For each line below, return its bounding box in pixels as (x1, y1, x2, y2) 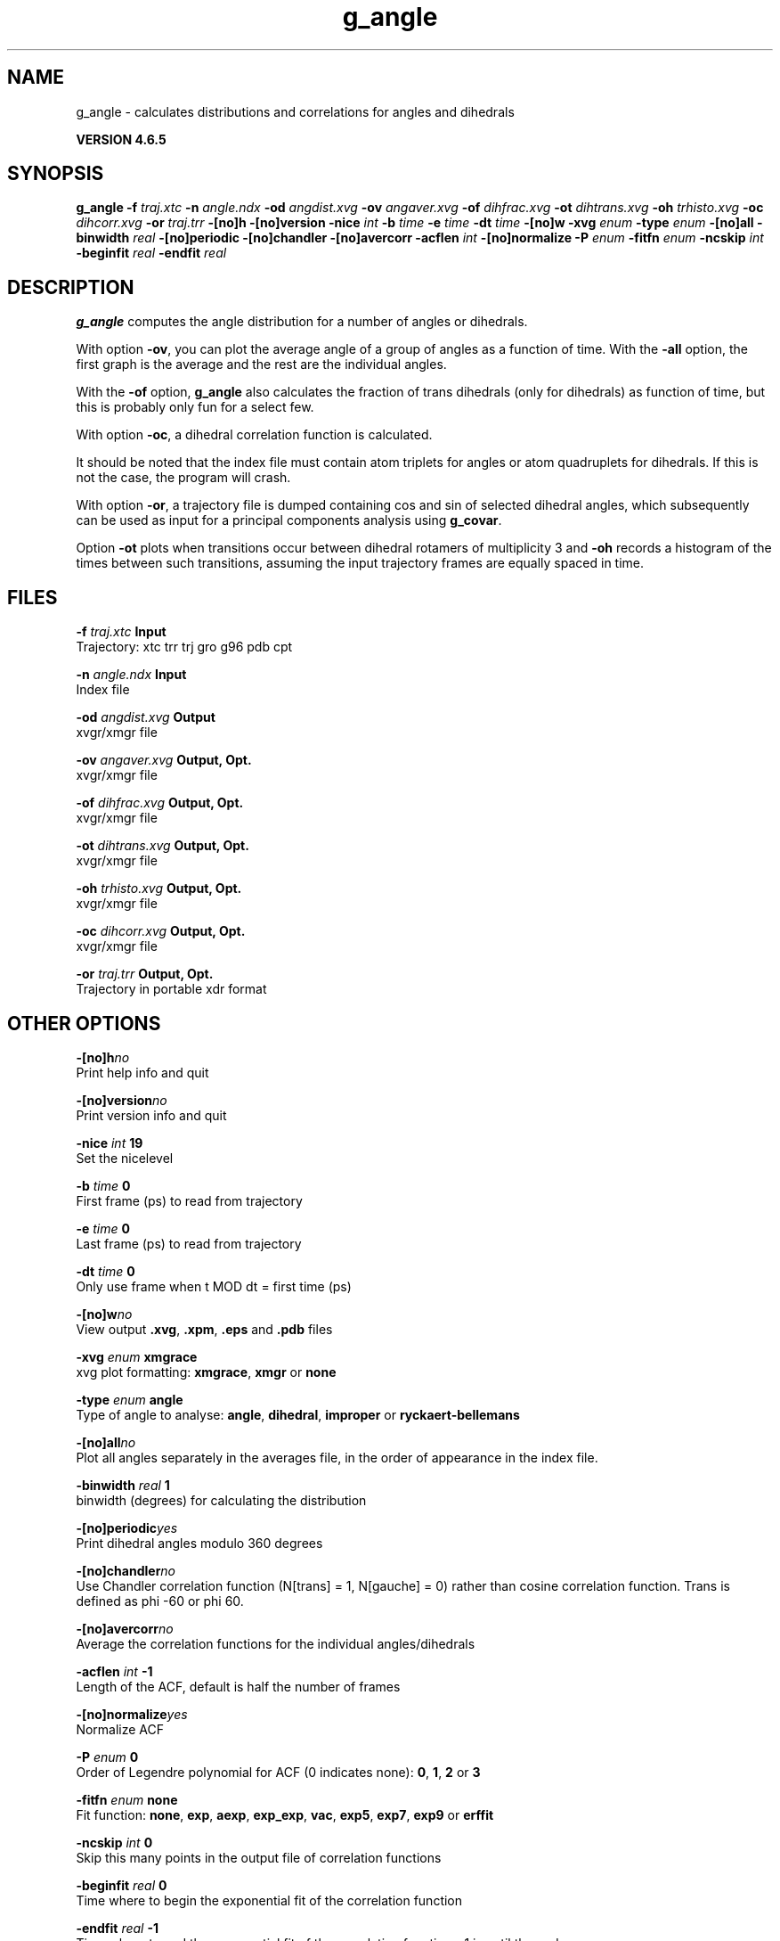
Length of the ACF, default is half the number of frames (76, 1678, 401, 1694)
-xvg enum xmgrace (76, 1348, 198, 1364)
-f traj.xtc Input (76, 624, 167, 640)
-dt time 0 (76, 1263, 135, 1279)
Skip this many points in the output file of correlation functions (76, 1849, 442, 1865)
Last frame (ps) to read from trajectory (76, 1235, 302, 1251)
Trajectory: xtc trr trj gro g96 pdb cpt (76, 639, 293, 655)
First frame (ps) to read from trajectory (76, 1192, 303, 1208)
